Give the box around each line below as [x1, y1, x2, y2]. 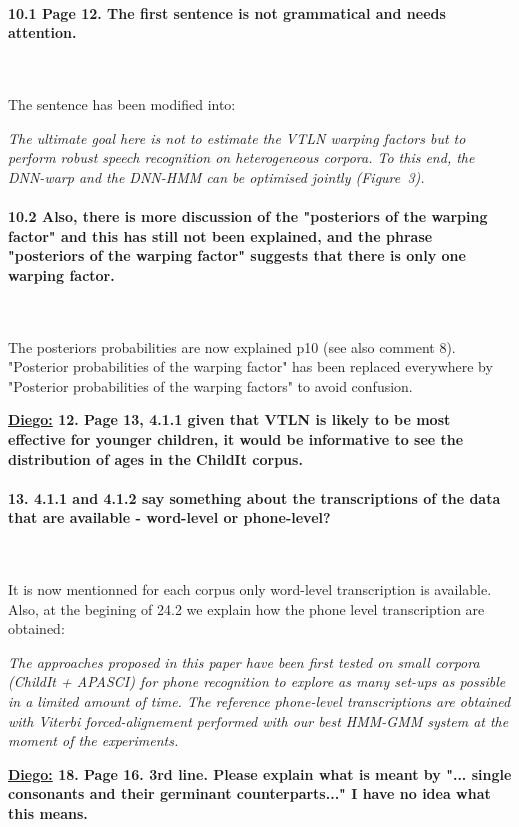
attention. [8, 22, 77, 43]
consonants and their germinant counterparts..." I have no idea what [8, 783, 491, 804]
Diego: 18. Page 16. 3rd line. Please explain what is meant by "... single [8, 763, 512, 784]
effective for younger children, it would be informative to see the [8, 428, 464, 449]
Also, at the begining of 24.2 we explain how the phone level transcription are [8, 598, 485, 619]
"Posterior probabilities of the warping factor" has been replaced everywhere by [8, 356, 493, 377]
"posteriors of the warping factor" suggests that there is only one [8, 245, 466, 266]
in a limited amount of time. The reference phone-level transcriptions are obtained [8, 691, 511, 712]
